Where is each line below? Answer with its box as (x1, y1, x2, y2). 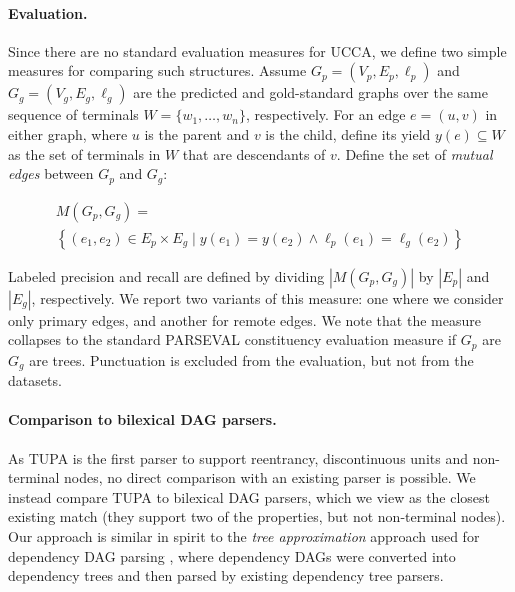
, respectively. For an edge (246, 104, 406, 125)
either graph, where (8, 123, 128, 144)
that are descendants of (182, 143, 326, 164)
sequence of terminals (8, 104, 139, 125)
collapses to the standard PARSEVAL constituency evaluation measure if (8, 329, 457, 350)
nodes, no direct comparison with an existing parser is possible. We (64, 467, 476, 488)
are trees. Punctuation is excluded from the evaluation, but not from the (29, 349, 474, 370)
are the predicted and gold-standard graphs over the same (133, 82, 488, 103)
